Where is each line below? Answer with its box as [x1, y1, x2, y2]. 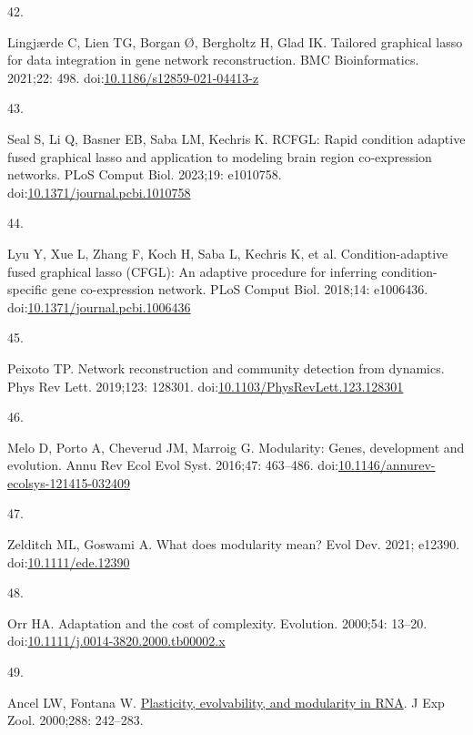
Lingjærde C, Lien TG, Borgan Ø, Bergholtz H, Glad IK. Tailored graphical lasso [7, 32, 463, 51]
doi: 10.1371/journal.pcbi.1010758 [7, 182, 191, 201]
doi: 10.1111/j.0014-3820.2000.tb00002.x [7, 631, 226, 650]
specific [7, 280, 48, 299]
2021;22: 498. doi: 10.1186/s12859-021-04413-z [7, 67, 259, 87]
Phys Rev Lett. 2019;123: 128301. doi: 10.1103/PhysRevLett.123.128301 [7, 376, 404, 395]
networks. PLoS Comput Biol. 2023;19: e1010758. [7, 165, 282, 184]
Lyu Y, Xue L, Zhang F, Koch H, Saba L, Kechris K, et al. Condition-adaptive [7, 243, 448, 262]
